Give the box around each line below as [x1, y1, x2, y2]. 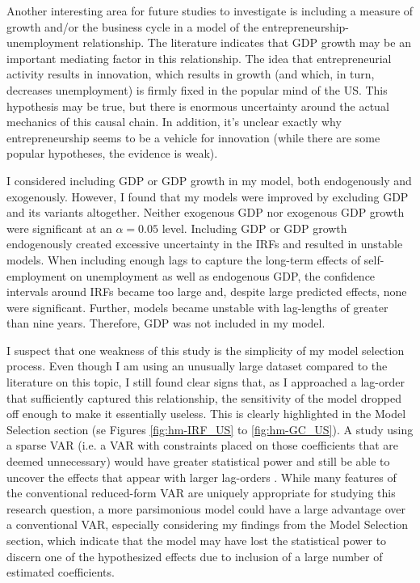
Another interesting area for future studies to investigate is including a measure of [6, 2, 414, 19]
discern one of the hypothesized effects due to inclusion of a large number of [6, 547, 383, 564]
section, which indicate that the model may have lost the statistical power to [6, 532, 387, 548]
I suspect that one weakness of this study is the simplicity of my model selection [6, 341, 405, 358]
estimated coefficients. [6, 564, 115, 581]
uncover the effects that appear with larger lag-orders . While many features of [6, 468, 397, 485]
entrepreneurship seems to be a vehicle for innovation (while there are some [6, 129, 380, 146]
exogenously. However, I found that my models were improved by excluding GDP [6, 188, 409, 205]
